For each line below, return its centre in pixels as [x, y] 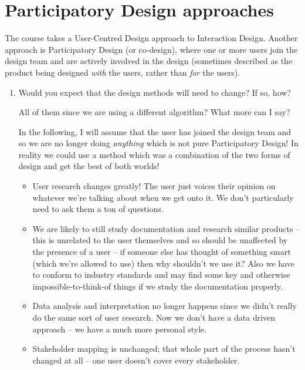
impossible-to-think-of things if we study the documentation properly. [157, 286]
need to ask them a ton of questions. [98, 209]
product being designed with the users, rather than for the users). [123, 72]
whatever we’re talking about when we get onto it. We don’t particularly [163, 197]
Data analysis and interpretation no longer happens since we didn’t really [165, 306]
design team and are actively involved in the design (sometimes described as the [149, 61]
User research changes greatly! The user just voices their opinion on [154, 186]
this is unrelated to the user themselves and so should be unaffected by [160, 240]
